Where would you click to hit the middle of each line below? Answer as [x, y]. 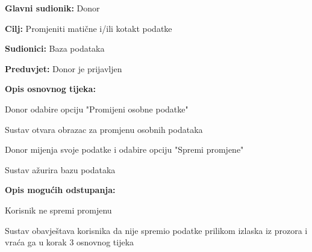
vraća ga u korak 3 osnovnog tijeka [70, 242]
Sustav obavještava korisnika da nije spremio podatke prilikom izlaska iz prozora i [156, 230]
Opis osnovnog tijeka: [50, 89]
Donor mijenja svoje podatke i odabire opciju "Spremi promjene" [124, 149]
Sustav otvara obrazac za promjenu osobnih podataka [104, 129]
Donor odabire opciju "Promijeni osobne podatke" [97, 109]
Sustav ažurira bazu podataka [60, 169]
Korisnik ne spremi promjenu [58, 210]
